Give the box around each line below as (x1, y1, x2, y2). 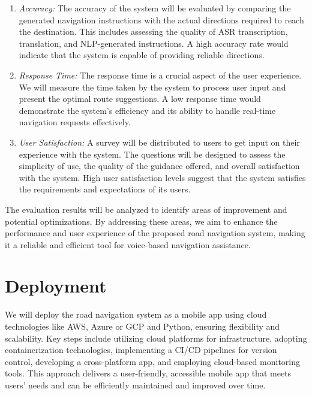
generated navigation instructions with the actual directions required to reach (19, 13, 304, 26)
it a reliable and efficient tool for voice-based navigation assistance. (5, 238, 251, 251)
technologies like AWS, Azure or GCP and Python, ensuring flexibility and (5, 320, 280, 332)
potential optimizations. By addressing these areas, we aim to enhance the (5, 215, 278, 227)
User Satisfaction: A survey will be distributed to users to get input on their (19, 135, 300, 148)
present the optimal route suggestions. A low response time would (19, 92, 261, 105)
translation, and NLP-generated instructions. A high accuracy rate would (19, 37, 289, 49)
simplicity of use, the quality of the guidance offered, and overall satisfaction (19, 159, 300, 172)
